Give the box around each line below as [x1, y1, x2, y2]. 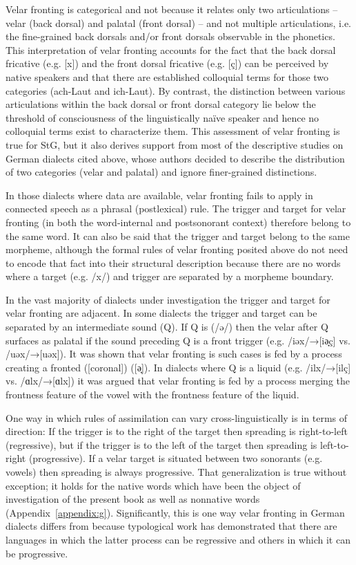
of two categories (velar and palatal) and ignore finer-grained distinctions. [6, 165, 317, 179]
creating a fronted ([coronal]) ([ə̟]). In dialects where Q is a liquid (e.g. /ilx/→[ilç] [6, 360, 351, 374]
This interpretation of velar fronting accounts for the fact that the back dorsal [6, 42, 336, 57]
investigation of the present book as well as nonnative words [6, 492, 260, 506]
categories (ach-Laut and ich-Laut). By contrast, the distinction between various [6, 83, 346, 98]
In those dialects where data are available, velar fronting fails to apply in [6, 187, 313, 202]
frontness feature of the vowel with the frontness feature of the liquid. [6, 387, 299, 402]
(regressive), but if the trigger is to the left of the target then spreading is [6, 437, 317, 452]
